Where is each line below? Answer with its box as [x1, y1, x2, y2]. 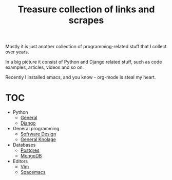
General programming [12, 126, 60, 132]
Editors [12, 158, 28, 165]
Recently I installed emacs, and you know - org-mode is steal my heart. [5, 74, 156, 81]
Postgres [20, 147, 40, 153]
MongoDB [20, 153, 42, 159]
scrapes [68, 14, 104, 26]
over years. [5, 49, 29, 55]
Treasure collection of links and [17, 4, 155, 15]
